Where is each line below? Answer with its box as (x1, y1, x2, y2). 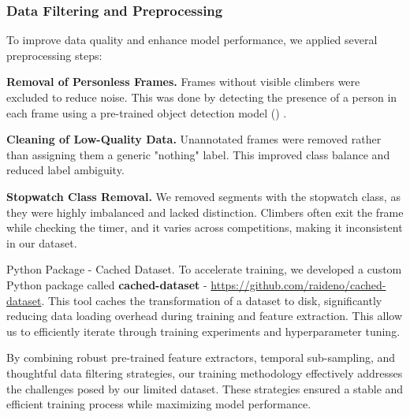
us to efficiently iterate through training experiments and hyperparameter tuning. (6, 322, 401, 339)
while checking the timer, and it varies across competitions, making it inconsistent (6, 219, 403, 236)
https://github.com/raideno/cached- (211, 276, 386, 292)
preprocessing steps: (6, 47, 102, 63)
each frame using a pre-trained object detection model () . (6, 104, 287, 121)
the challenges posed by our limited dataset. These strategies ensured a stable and (6, 380, 404, 397)
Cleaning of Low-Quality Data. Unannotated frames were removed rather (6, 131, 382, 147)
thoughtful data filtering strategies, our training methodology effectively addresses (6, 364, 403, 381)
